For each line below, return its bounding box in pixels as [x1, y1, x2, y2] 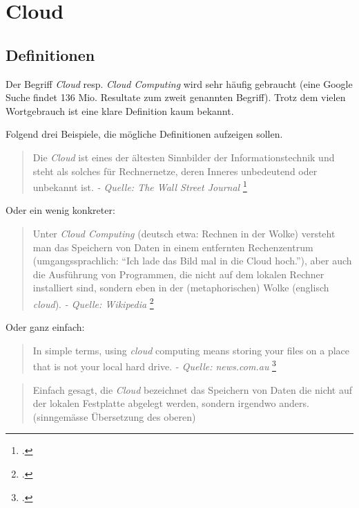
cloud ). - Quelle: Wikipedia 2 [32, 294, 154, 311]
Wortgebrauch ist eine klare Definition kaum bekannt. [6, 103, 234, 118]
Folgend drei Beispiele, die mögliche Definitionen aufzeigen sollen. [6, 127, 283, 141]
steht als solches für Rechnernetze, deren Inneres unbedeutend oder [32, 163, 318, 178]
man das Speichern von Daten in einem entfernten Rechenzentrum [32, 239, 313, 254]
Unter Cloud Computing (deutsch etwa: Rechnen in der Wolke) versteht [32, 226, 336, 240]
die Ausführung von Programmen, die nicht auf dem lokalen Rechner [32, 266, 324, 281]
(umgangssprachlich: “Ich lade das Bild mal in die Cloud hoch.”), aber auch [32, 253, 352, 268]
